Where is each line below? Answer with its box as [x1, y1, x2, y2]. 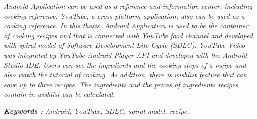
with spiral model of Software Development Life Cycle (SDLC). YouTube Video [4, 40, 245, 50]
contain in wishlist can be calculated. [4, 89, 115, 99]
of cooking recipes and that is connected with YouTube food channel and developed [4, 30, 253, 40]
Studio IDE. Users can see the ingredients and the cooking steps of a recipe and [4, 59, 246, 70]
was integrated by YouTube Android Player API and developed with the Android [4, 49, 247, 60]
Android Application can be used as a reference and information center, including [4, 1, 252, 11]
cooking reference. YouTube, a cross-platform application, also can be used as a [4, 10, 245, 21]
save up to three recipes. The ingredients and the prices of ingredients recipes [4, 79, 238, 89]
